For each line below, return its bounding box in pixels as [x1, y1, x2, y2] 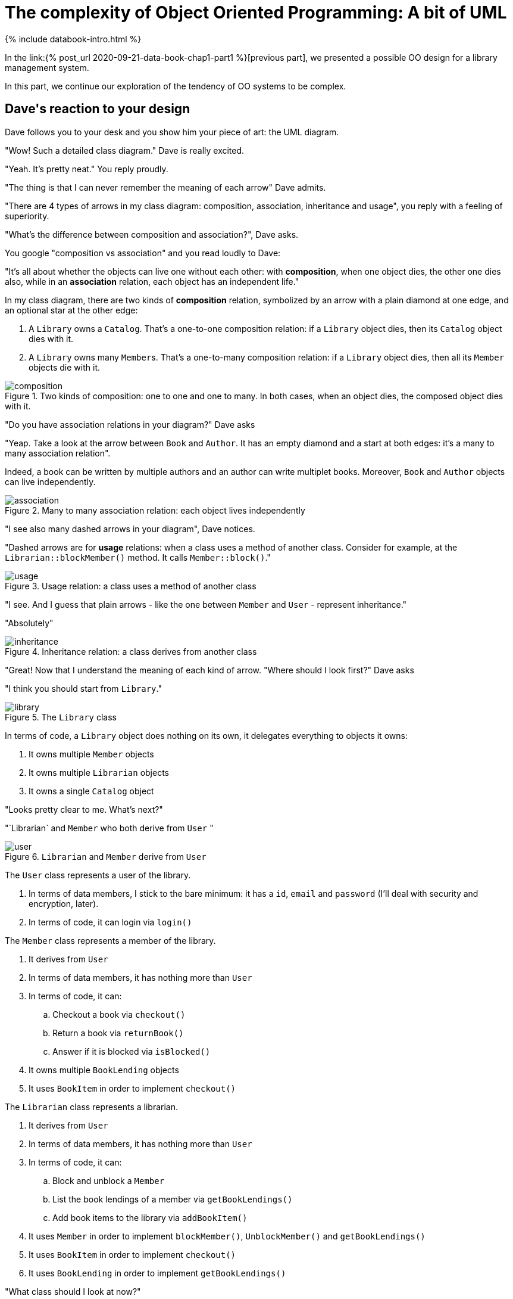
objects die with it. [29, 362, 100, 372]
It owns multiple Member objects [29, 748, 154, 759]
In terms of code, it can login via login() [29, 916, 192, 927]
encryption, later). [29, 898, 99, 909]
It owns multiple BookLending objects [29, 1064, 179, 1075]
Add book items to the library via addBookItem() [52, 1212, 248, 1223]
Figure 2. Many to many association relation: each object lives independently [5, 505, 305, 515]
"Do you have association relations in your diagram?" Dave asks [5, 419, 255, 430]
